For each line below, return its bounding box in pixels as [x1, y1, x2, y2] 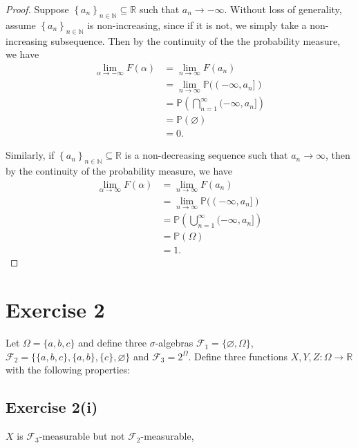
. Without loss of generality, [224, 2, 342, 16]
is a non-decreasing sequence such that [124, 148, 288, 162]
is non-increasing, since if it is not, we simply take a [87, 17, 307, 32]
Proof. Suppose [6, 2, 69, 16]
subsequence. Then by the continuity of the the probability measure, [50, 33, 341, 48]
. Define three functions [188, 349, 288, 363]
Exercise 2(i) [6, 396, 98, 418]
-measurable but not [39, 429, 125, 443]
